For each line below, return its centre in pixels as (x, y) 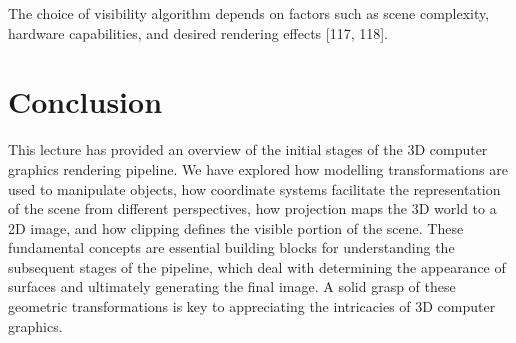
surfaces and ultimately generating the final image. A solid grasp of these (232, 286)
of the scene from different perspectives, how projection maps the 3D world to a (252, 208)
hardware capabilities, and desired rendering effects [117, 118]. (198, 32)
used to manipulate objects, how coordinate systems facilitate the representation (254, 188)
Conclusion (85, 101)
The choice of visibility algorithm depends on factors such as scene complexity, (249, 13)
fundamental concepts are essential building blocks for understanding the (231, 247)
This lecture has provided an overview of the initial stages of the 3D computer (248, 149)
